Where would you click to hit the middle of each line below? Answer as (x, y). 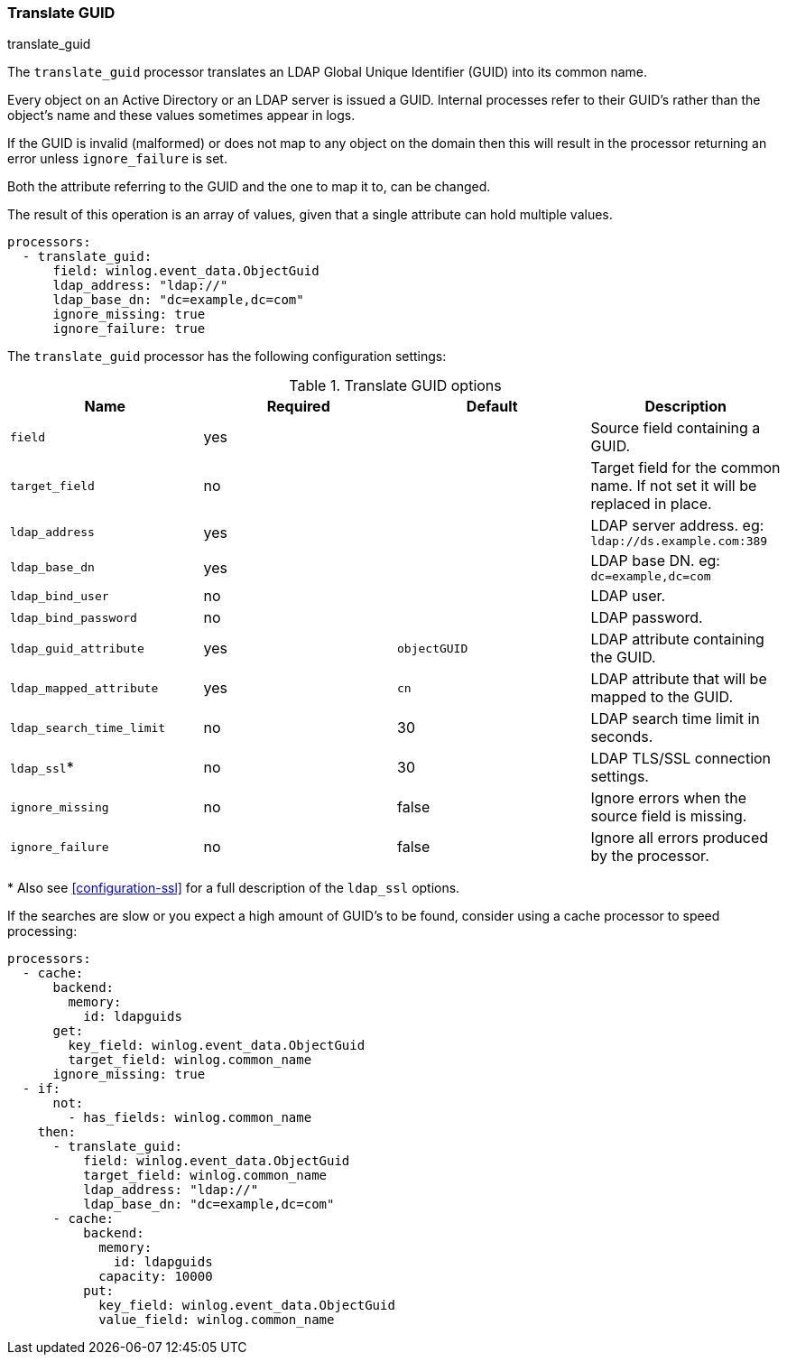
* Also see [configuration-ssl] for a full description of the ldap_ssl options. (234, 888)
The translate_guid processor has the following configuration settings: (227, 357)
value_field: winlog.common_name (217, 1320)
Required (298, 407)
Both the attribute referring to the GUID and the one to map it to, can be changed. (249, 187)
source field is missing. (669, 816)
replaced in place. (651, 504)
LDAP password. (647, 618)
